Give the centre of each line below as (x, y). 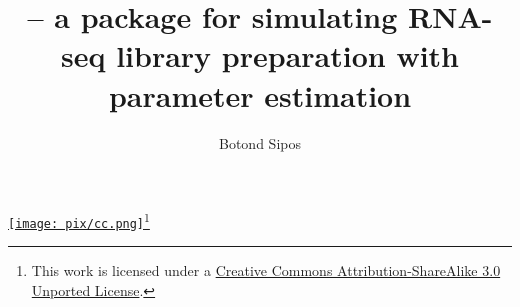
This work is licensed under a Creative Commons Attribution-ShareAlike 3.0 (266, 270)
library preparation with (288, 55)
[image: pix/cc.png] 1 (79, 220)
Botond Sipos (260, 142)
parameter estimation (260, 94)
